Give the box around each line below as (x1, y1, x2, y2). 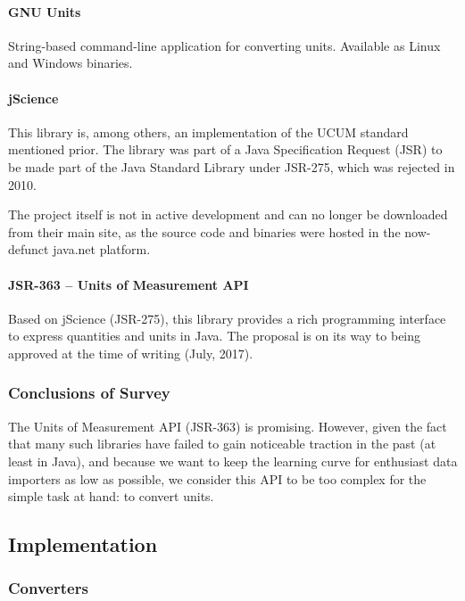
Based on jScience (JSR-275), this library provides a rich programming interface (8, 309, 446, 327)
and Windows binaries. (8, 54, 133, 72)
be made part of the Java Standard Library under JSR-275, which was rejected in (8, 157, 455, 176)
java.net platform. (53, 240, 151, 259)
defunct (8, 240, 49, 259)
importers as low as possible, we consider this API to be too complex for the (8, 469, 427, 488)
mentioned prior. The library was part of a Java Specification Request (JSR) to (8, 140, 443, 159)
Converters (8, 577, 88, 599)
